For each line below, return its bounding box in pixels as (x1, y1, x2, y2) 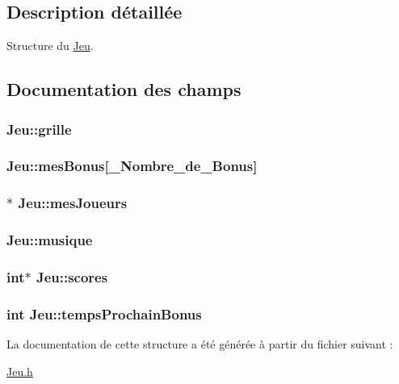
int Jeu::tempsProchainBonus (6, 303, 202, 323)
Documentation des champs (6, 77, 241, 102)
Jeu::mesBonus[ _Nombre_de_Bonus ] (6, 156, 258, 176)
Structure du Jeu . (6, 37, 94, 54)
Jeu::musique (6, 230, 93, 250)
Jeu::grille (6, 119, 72, 139)
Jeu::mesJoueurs (18, 193, 128, 213)
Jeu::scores (36, 266, 108, 286)
